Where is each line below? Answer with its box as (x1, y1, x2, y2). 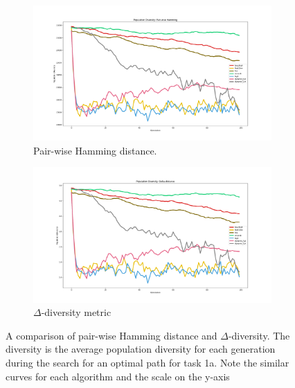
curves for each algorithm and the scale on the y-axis (6, 369, 230, 383)
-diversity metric (41, 305, 111, 319)
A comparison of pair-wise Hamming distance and (6, 328, 217, 342)
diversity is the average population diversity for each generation (6, 342, 276, 356)
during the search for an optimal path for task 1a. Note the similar (6, 355, 289, 369)
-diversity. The (228, 328, 290, 342)
